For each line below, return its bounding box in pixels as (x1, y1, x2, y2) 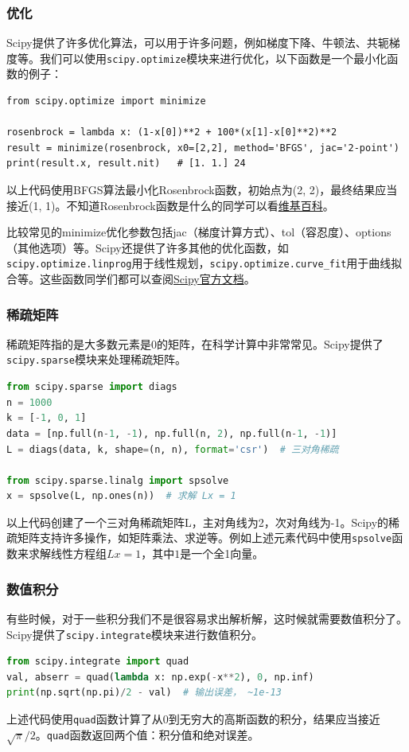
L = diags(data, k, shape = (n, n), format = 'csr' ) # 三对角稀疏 (6, 443, 339, 455)
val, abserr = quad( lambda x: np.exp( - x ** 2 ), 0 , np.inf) (6, 671, 314, 683)
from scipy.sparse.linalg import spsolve (6, 474, 229, 486)
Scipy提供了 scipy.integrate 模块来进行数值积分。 (6, 625, 263, 642)
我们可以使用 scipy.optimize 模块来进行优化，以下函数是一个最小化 (39, 49, 388, 66)
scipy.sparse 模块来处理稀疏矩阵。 (6, 351, 186, 368)
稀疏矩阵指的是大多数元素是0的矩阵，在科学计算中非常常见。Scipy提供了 (6, 335, 384, 352)
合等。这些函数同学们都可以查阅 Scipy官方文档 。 (6, 271, 255, 287)
